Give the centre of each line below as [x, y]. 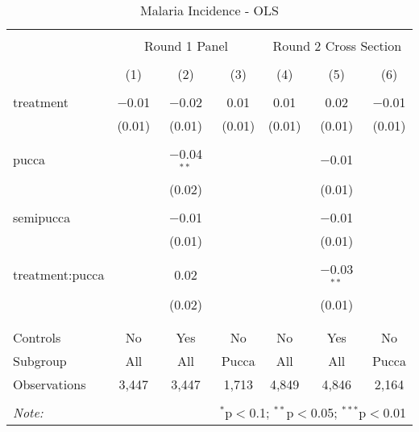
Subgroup [40, 360]
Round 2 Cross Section [337, 46]
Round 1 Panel [187, 46]
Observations [50, 384]
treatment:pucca [59, 275]
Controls [37, 337]
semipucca [42, 217]
